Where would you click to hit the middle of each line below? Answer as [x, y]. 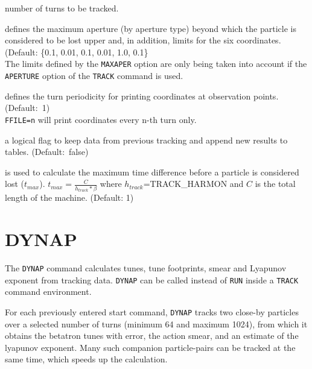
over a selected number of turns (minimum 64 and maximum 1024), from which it [156, 323]
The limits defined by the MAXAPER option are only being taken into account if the [156, 64]
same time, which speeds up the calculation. [86, 359]
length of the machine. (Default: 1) [69, 197]
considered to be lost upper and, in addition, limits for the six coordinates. [143, 40]
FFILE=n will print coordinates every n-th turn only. [101, 119]
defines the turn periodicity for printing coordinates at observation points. [142, 96]
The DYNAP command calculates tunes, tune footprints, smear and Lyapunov [146, 267]
